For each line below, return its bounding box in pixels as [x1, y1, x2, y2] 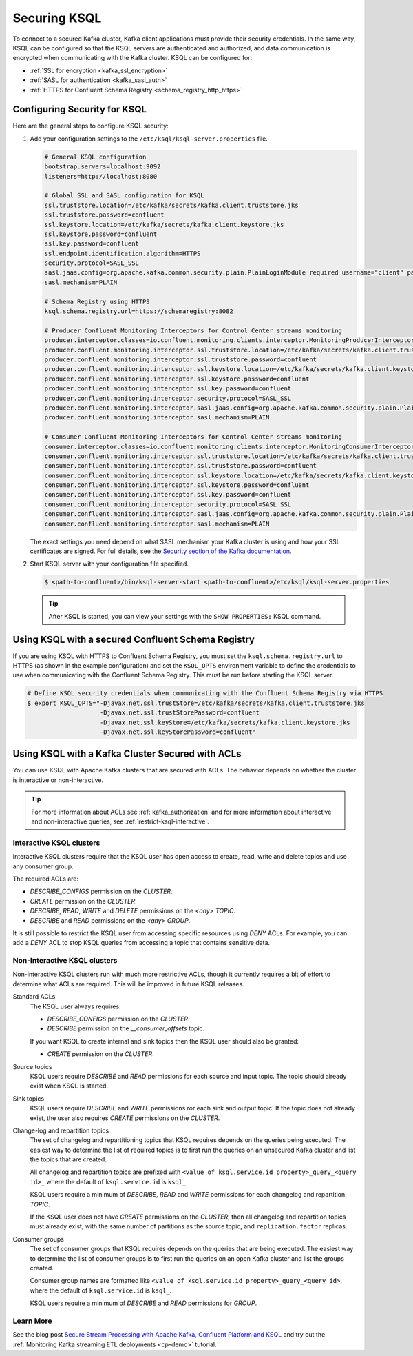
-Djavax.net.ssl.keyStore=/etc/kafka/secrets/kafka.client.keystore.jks [100, 718, 350, 726]
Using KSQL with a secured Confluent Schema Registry [12, 633, 255, 645]
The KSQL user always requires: [30, 1002, 121, 1010]
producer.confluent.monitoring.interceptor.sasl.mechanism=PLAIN [44, 414, 270, 421]
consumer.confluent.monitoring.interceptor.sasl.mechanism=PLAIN [44, 519, 270, 528]
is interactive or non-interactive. [12, 776, 103, 784]
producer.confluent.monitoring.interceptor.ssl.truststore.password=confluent [44, 355, 317, 363]
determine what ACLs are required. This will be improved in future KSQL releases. [12, 979, 244, 988]
